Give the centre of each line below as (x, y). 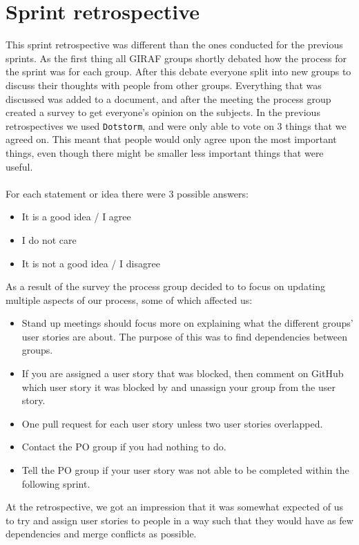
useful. (19, 166)
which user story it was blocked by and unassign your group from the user (178, 386)
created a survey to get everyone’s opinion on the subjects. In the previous (163, 112)
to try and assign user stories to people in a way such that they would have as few (179, 520)
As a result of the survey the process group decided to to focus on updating (166, 286)
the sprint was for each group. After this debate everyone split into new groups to (178, 71)
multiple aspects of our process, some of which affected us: (129, 299)
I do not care (49, 239)
